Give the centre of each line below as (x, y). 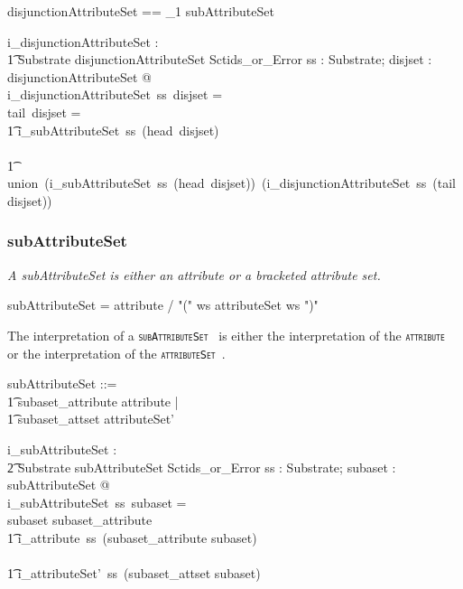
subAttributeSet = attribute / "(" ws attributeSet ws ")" (163, 305)
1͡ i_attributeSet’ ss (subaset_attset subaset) (134, 573)
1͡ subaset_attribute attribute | (93, 401)
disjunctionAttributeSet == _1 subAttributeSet (141, 11)
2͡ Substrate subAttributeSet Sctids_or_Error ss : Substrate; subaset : (202, 467)
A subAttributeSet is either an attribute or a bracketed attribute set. (194, 274)
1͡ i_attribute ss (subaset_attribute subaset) (132, 538)
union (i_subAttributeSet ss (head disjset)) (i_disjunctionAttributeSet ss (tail (232, 183)
